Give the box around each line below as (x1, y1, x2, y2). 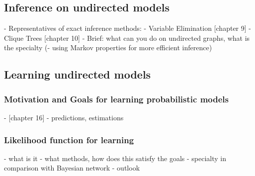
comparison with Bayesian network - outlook (4, 163, 140, 173)
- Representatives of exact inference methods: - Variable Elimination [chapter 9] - (4, 23, 251, 33)
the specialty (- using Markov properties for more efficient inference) (4, 42, 212, 53)
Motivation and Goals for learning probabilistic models (4, 92, 229, 105)
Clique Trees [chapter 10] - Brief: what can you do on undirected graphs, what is (4, 32, 250, 43)
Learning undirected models (4, 67, 151, 82)
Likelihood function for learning (4, 133, 134, 146)
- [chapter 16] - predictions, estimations (4, 112, 124, 122)
